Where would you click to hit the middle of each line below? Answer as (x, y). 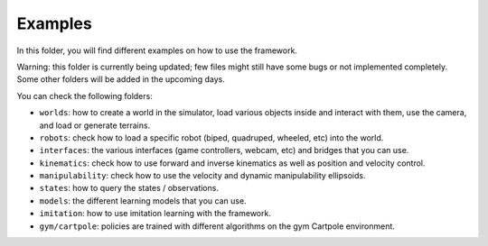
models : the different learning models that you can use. (143, 200)
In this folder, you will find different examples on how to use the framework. (157, 50)
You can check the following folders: (84, 96)
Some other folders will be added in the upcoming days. (121, 79)
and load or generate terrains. (95, 125)
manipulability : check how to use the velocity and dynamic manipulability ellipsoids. (202, 176)
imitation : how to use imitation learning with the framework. (155, 214)
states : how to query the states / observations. (129, 188)
